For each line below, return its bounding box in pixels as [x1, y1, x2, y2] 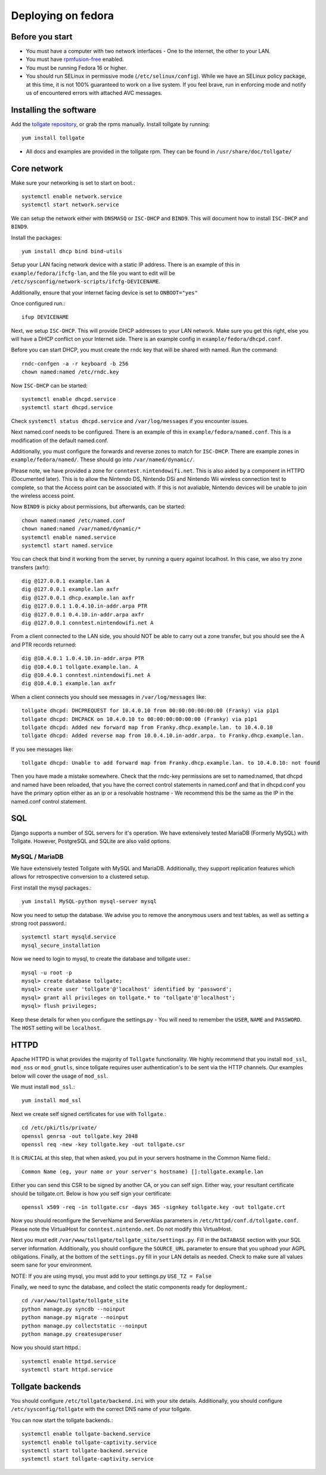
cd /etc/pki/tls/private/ [21, 1124, 98, 1131]
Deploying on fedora [11, 9, 114, 22]
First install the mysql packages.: [11, 884, 92, 891]
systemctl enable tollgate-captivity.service [21, 1439, 157, 1446]
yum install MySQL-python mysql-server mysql [21, 898, 157, 905]
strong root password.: [11, 920, 67, 927]
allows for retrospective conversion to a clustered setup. [11, 873, 150, 881]
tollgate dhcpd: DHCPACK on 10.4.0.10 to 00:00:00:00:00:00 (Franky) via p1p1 [21, 716, 257, 722]
